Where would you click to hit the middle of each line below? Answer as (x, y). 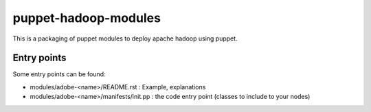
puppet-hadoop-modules (87, 18)
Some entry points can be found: (59, 74)
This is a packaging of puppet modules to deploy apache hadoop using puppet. (125, 38)
